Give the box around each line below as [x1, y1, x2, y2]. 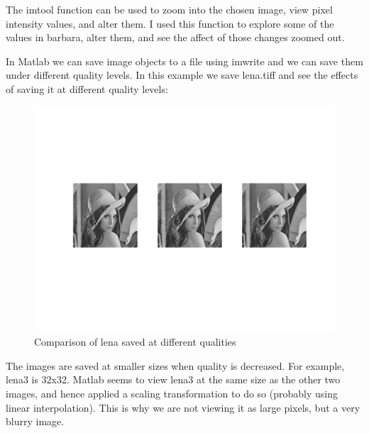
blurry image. [6, 414, 65, 429]
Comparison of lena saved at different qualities [34, 334, 236, 349]
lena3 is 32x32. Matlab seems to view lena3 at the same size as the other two [6, 372, 341, 387]
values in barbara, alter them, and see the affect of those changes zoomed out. [6, 30, 345, 45]
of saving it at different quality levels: [6, 81, 168, 96]
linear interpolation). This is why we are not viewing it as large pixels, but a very [6, 400, 360, 415]
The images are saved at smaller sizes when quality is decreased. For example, [6, 358, 345, 373]
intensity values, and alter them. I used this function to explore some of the [6, 16, 334, 31]
